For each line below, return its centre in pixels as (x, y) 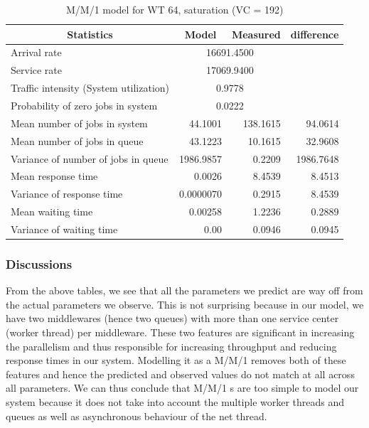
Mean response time (54, 176)
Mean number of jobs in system (79, 123)
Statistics (90, 34)
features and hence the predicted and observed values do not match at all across (180, 374)
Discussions (39, 263)
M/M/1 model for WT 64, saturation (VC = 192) (175, 9)
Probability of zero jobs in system (84, 105)
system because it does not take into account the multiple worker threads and (175, 401)
